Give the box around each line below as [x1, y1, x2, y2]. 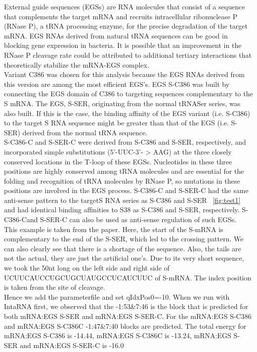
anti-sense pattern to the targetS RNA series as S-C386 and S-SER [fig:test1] [4, 195, 241, 205]
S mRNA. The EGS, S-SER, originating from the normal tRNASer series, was [4, 98, 241, 108]
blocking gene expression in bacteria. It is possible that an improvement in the [4, 40, 242, 50]
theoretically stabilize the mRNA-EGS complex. [4, 59, 149, 70]
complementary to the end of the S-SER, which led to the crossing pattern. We [4, 234, 244, 244]
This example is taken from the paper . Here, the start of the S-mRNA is [4, 224, 223, 234]
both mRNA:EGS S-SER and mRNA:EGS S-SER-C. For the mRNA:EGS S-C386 [4, 311, 252, 321]
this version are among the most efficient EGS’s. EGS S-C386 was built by [4, 78, 230, 89]
